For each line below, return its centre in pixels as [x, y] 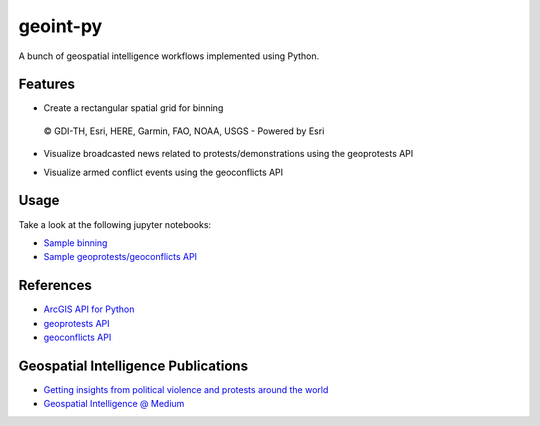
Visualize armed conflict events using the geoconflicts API [163, 172]
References [55, 285]
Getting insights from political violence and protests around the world [186, 389]
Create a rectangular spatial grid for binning [133, 108]
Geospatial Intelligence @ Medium [114, 404]
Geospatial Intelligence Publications [133, 365]
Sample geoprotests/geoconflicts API [120, 257]
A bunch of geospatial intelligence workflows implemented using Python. [169, 56]
